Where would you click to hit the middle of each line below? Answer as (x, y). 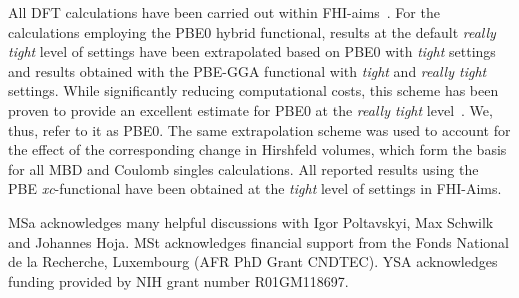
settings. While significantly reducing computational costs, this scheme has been (253, 90)
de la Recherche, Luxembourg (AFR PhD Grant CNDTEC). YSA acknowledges (253, 261)
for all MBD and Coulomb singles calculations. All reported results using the (243, 168)
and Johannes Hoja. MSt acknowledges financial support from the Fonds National (258, 241)
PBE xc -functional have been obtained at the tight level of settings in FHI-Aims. (255, 188)
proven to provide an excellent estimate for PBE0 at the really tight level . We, (250, 109)
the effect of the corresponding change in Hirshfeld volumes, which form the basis (257, 149)
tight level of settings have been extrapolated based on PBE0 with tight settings (252, 51)
